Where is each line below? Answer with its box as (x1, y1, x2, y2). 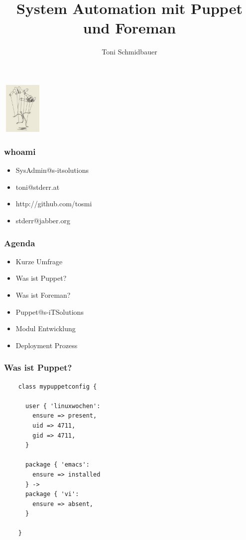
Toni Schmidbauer (102, 46, 157, 57)
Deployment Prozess (15, 340, 78, 350)
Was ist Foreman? (15, 289, 71, 300)
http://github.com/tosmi (15, 198, 92, 209)
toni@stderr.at (15, 181, 60, 192)
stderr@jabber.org (15, 215, 70, 225)
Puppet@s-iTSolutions (15, 306, 84, 317)
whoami (4, 145, 36, 157)
